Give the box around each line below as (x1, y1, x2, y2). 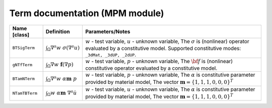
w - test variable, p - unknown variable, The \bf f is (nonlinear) (85, 58, 233, 65)
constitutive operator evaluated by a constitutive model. (85, 65, 218, 72)
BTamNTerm (12, 76, 35, 82)
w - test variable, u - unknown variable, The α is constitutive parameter (85, 86, 255, 93)
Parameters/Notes (85, 28, 130, 35)
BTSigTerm (12, 45, 35, 50)
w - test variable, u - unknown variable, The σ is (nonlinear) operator (85, 38, 249, 45)
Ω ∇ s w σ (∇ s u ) (47, 43, 80, 52)
